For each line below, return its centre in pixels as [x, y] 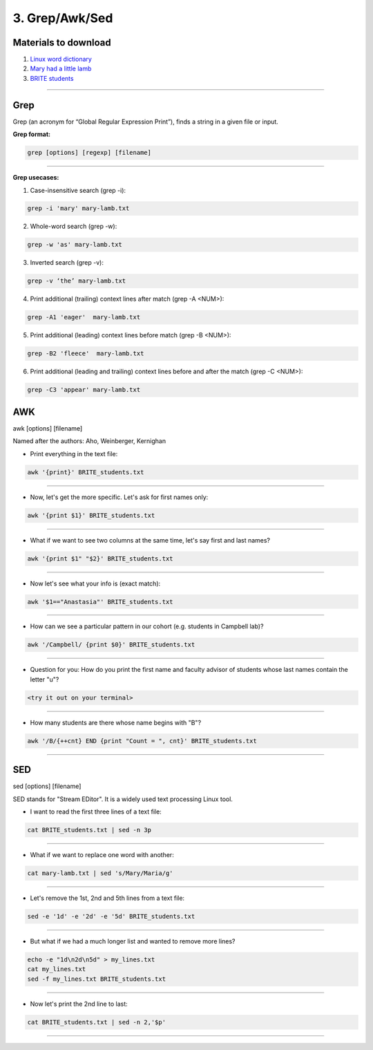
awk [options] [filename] [48, 428]
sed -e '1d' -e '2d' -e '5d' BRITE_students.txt [111, 916]
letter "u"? [45, 679]
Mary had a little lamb [61, 68]
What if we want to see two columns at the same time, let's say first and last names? [150, 540]
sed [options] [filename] [47, 786]
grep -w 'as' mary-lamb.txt [75, 245]
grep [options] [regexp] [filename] [89, 153]
